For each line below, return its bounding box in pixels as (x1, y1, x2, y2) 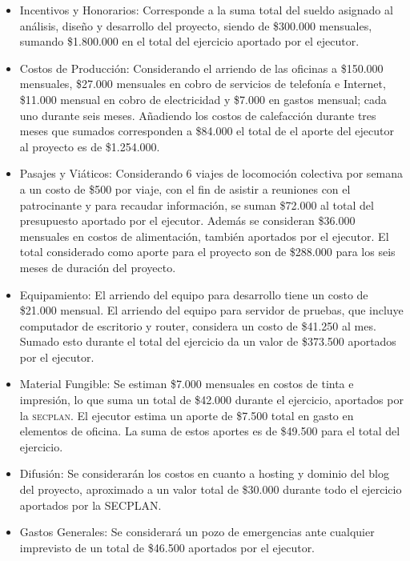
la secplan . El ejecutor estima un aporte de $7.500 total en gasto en (19, 407, 354, 423)
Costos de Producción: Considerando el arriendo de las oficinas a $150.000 (19, 59, 384, 76)
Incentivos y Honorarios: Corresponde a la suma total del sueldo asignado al (19, 2, 393, 18)
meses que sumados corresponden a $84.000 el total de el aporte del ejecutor (19, 122, 394, 139)
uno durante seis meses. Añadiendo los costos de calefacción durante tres (19, 106, 376, 123)
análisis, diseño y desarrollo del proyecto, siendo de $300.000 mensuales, (19, 17, 372, 34)
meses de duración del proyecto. (19, 258, 176, 275)
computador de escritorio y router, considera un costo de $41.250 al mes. (19, 317, 376, 334)
